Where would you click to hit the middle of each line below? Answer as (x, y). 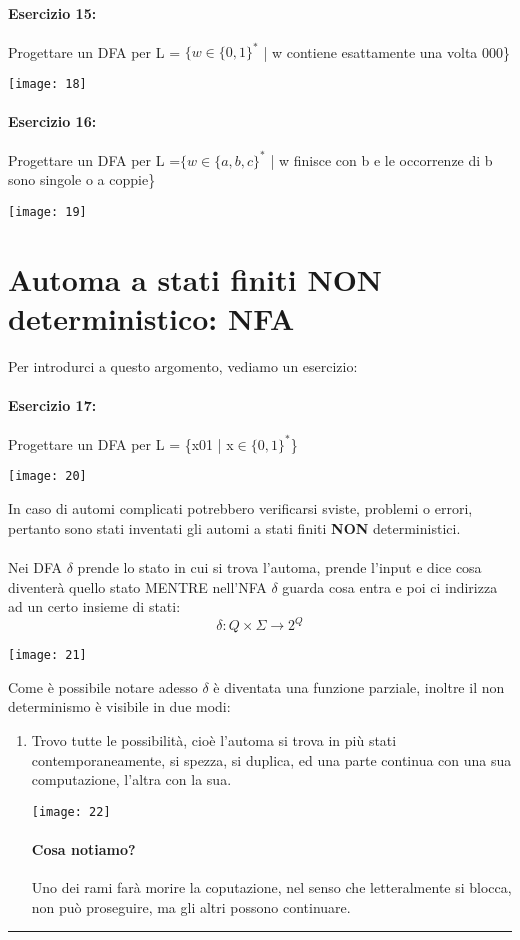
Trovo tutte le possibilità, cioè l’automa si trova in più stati (214, 740)
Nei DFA (35, 566)
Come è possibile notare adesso (103, 686)
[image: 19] (47, 212)
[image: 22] (71, 811)
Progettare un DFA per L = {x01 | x (121, 443)
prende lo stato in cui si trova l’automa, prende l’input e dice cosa (279, 566)
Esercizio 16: (52, 121)
